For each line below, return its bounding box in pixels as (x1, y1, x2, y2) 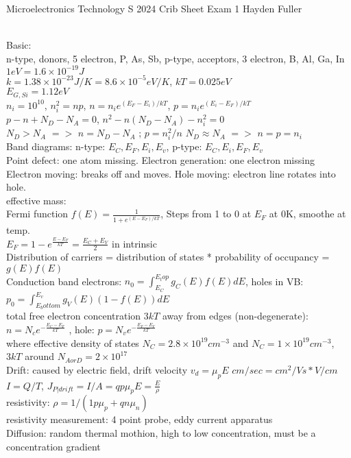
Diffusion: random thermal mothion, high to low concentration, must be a (6, 425, 316, 439)
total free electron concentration (6, 309, 141, 323)
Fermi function (6, 206, 69, 221)
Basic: (6, 38, 32, 52)
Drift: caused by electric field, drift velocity (6, 362, 188, 376)
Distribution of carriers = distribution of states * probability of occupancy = (6, 250, 330, 264)
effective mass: (6, 193, 66, 207)
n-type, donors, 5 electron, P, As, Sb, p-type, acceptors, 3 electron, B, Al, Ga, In (6, 51, 345, 65)
